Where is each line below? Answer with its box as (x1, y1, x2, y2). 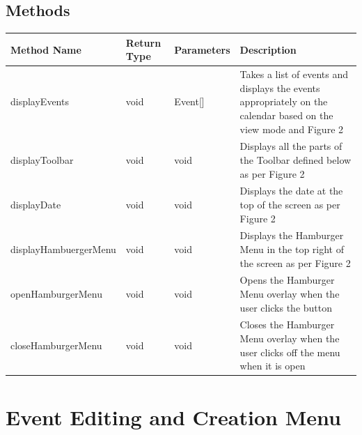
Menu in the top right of (239, 242, 345, 257)
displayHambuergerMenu (10, 242, 116, 257)
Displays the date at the (239, 183, 343, 198)
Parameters (174, 42, 230, 56)
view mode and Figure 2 (239, 121, 344, 136)
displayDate (10, 197, 61, 211)
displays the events (239, 80, 320, 95)
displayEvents (10, 94, 69, 109)
